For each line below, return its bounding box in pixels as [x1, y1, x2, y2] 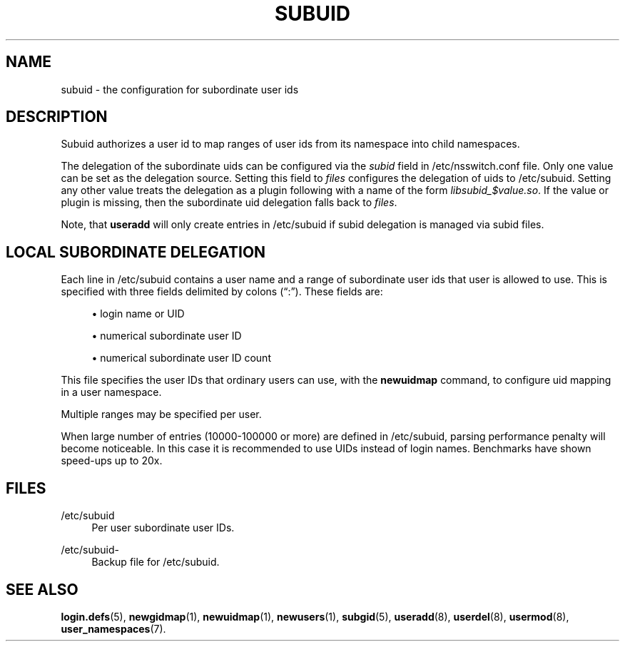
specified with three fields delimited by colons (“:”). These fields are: [61, 285, 383, 298]
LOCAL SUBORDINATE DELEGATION [6, 243, 266, 261]
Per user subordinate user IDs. [91, 521, 235, 534]
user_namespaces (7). [61, 622, 166, 635]
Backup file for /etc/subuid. [91, 556, 220, 569]
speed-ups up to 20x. [61, 454, 163, 467]
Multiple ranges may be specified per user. [61, 408, 262, 421]
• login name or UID [91, 307, 185, 320]
